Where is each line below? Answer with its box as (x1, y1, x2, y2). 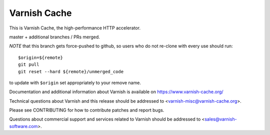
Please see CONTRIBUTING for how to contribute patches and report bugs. (9, 107, 164, 113)
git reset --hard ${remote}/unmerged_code (18, 69, 124, 74)
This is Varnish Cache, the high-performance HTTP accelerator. (9, 25, 141, 31)
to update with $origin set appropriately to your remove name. (9, 80, 141, 86)
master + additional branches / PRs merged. (9, 34, 100, 40)
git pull (18, 62, 39, 67)
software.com (9, 123, 38, 129)
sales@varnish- (204, 116, 237, 122)
